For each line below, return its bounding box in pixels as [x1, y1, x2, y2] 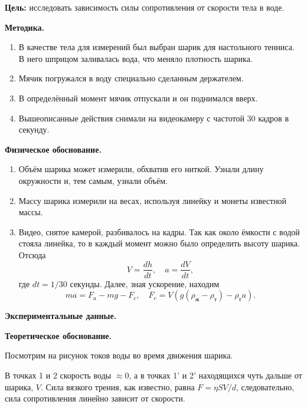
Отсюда [18, 248, 46, 261]
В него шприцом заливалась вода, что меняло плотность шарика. [18, 52, 253, 64]
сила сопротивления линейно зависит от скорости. [5, 392, 185, 404]
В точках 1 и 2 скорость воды [5, 368, 112, 381]
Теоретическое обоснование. [5, 329, 112, 341]
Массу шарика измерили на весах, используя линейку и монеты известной [18, 194, 287, 206]
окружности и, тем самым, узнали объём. [18, 174, 168, 186]
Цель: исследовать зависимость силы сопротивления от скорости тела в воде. [5, 1, 285, 13]
